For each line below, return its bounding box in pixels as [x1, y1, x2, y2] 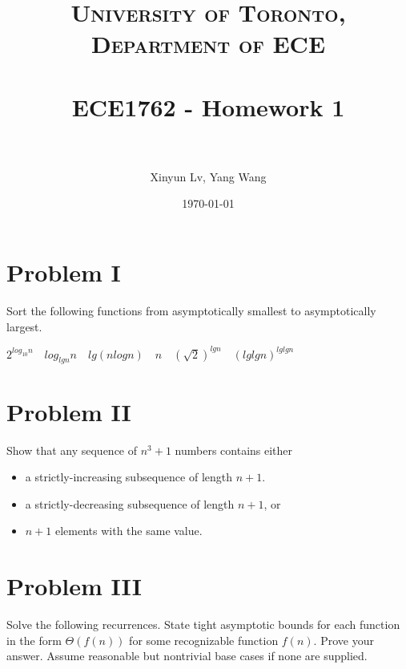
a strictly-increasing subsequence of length [25, 468, 233, 485]
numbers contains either [175, 441, 293, 458]
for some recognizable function [129, 631, 279, 648]
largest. [6, 318, 42, 334]
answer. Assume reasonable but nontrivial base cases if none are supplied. [6, 647, 368, 664]
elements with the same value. [54, 522, 203, 539]
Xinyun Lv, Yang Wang [150, 168, 267, 184]
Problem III [6, 570, 142, 602]
